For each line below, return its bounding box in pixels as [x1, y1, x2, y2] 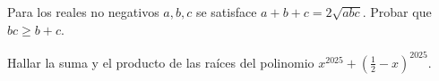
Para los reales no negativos [7, 3, 159, 20]
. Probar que [362, 3, 432, 20]
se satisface [195, 3, 257, 20]
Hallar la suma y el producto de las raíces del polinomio [7, 53, 314, 71]
